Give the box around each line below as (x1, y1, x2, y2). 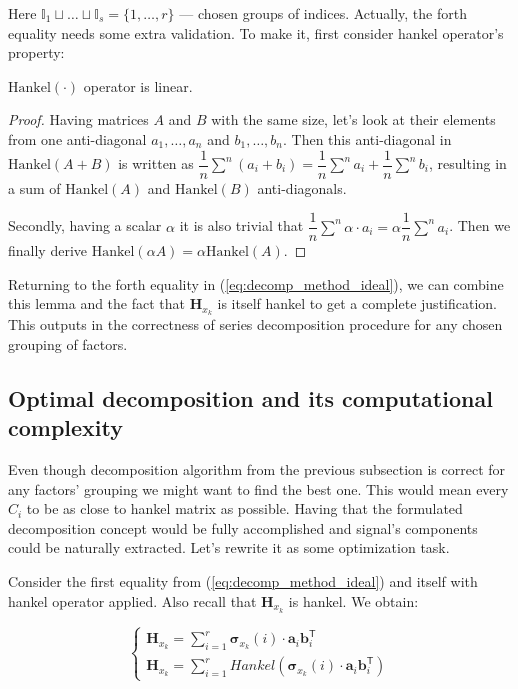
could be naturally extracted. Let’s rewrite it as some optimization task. (8, 537, 450, 558)
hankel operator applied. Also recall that (8, 590, 257, 611)
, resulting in (428, 153, 507, 174)
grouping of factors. (8, 333, 128, 354)
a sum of (8, 177, 61, 198)
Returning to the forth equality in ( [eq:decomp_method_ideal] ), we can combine (8, 273, 504, 294)
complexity (8, 412, 124, 443)
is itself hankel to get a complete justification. (217, 293, 497, 314)
